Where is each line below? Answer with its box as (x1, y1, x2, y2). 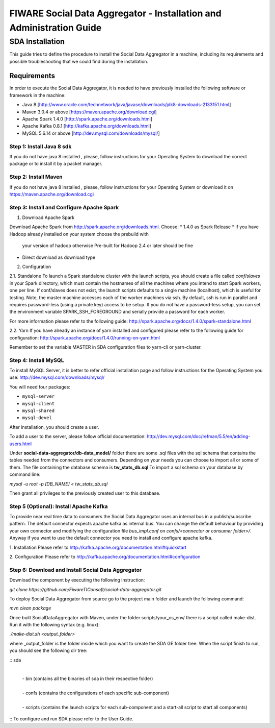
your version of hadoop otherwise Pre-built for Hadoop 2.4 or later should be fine (22, 242, 194, 249)
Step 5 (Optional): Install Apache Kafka (9, 503, 108, 510)
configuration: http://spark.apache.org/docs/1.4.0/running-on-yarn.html (9, 334, 160, 341)
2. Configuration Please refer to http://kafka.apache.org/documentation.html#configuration (9, 553, 201, 560)
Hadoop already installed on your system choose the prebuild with (9, 231, 149, 237)
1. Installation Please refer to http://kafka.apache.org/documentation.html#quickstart (9, 544, 187, 550)
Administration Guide (9, 22, 102, 33)
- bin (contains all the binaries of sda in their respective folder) (22, 675, 153, 682)
